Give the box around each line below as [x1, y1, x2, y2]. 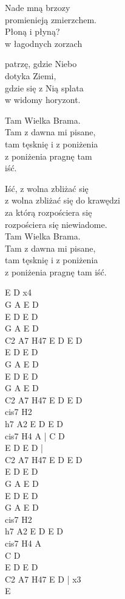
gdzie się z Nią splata [5, 81, 84, 94]
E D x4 [5, 286, 32, 299]
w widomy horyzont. [5, 93, 81, 106]
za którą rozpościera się [5, 205, 92, 218]
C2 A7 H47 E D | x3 [5, 572, 81, 585]
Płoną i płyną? [5, 25, 60, 38]
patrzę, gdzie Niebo [5, 57, 77, 70]
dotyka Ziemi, [5, 69, 56, 82]
